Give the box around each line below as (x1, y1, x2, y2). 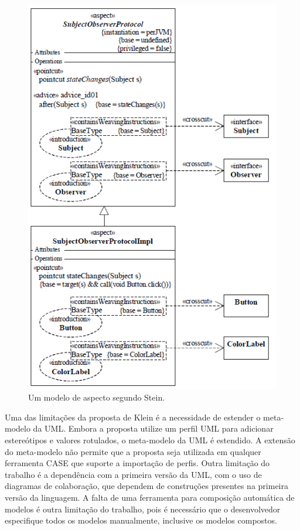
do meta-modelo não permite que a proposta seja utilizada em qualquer (5, 445, 261, 457)
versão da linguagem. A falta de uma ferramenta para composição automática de (5, 491, 295, 503)
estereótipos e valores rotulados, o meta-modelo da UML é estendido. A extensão (5, 433, 295, 446)
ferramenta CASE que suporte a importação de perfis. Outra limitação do (5, 457, 270, 469)
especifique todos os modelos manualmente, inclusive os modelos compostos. (5, 514, 277, 526)
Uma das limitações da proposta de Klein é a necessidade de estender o (5, 411, 261, 423)
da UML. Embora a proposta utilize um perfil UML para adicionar (33, 422, 274, 435)
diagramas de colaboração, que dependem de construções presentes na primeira (5, 480, 288, 492)
